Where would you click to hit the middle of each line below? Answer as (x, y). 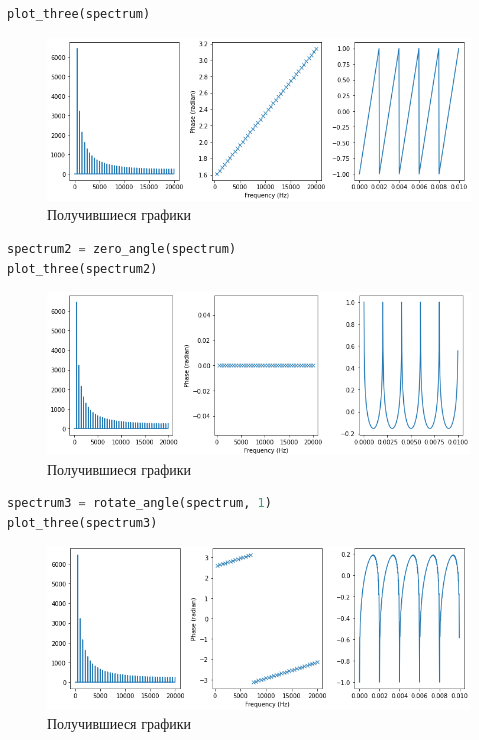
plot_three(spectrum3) (82, 522)
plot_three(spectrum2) (82, 268)
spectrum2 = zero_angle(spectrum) (122, 248)
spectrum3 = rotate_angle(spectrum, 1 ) (139, 503)
